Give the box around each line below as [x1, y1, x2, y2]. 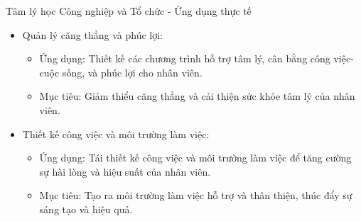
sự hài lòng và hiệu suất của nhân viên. [39, 164, 211, 178]
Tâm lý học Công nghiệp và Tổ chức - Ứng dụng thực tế [6, 4, 252, 18]
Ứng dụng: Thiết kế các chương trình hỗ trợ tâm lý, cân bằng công [39, 51, 330, 66]
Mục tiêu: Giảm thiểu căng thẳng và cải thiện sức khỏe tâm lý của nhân [39, 89, 355, 103]
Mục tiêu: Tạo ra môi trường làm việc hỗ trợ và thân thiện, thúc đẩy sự [39, 188, 352, 203]
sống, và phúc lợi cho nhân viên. [62, 64, 203, 79]
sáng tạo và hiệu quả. [39, 201, 133, 216]
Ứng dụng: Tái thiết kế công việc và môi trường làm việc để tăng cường [39, 150, 352, 165]
